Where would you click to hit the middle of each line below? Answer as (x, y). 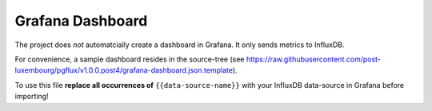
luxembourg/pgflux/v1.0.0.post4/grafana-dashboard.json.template (124, 70)
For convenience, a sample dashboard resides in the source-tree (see (130, 59)
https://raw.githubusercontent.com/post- (314, 59)
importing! (32, 97)
